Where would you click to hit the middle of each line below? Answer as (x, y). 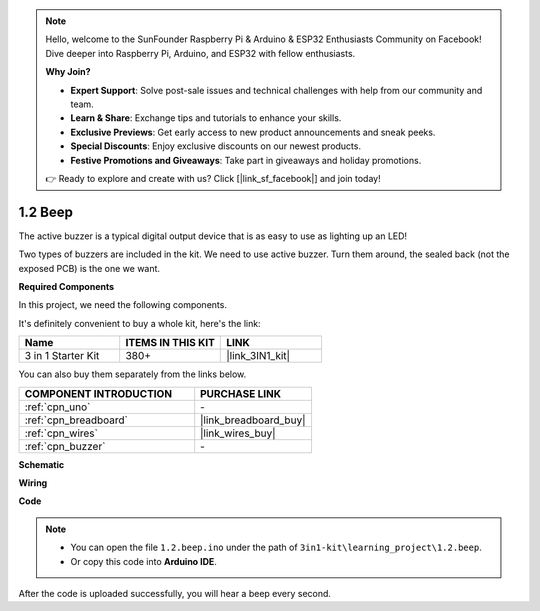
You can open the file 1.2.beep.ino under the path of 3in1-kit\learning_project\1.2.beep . (276, 547)
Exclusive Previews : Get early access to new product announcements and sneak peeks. (253, 132)
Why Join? (68, 72)
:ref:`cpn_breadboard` (76, 420)
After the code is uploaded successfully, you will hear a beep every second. (175, 593)
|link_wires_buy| (238, 433)
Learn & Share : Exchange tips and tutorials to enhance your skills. (206, 118)
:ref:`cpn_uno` (57, 407)
